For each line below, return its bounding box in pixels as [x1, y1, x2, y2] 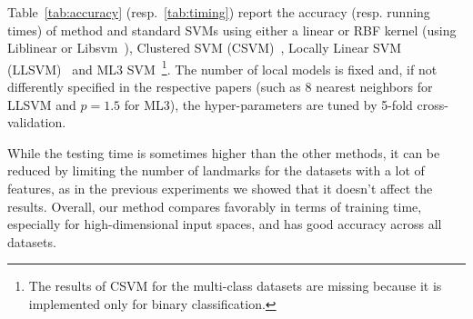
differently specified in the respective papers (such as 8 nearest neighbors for [7, 77, 433, 96]
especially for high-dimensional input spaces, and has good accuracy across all [7, 214, 442, 234]
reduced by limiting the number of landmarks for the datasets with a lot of [7, 161, 425, 180]
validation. [7, 113, 66, 132]
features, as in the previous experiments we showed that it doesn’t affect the [7, 179, 433, 197]
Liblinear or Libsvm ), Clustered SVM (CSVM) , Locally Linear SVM [7, 38, 402, 57]
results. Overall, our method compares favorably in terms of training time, [7, 196, 422, 215]
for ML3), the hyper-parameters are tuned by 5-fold [124, 95, 413, 114]
